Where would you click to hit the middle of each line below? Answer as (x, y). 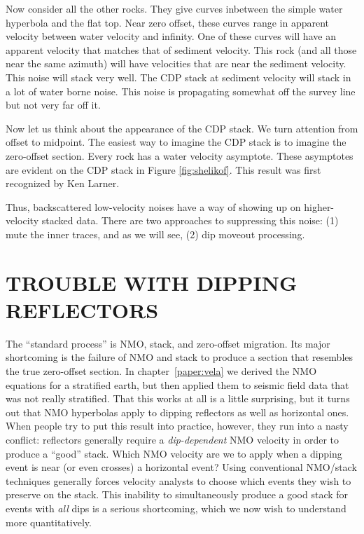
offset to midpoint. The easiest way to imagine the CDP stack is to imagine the (176, 142)
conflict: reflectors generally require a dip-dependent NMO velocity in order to (173, 439)
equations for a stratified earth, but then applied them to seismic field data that (177, 384)
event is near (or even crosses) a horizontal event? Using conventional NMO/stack (181, 467)
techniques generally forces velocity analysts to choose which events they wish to (178, 480)
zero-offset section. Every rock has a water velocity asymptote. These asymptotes (180, 155)
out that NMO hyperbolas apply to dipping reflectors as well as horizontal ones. (177, 412)
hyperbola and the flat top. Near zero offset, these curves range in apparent (168, 22)
